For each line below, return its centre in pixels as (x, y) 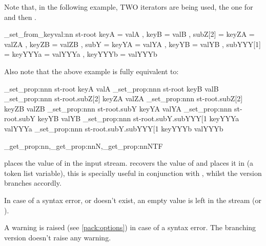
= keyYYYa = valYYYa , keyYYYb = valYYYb (81, 54)
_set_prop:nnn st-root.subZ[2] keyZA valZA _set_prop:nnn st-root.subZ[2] (124, 98)
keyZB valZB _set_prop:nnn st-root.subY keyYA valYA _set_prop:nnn (118, 108)
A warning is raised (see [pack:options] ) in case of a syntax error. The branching (130, 227)
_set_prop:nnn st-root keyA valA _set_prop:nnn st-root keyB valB (111, 88)
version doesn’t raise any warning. (58, 237)
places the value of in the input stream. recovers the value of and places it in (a (129, 163)
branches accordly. (33, 183)
